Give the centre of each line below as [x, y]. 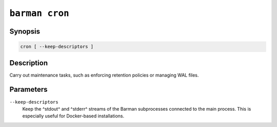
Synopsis [25, 31]
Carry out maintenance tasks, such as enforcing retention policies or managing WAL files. [104, 75]
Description [29, 63]
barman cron [39, 13]
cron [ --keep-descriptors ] [57, 47]
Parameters [28, 90]
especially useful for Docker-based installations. [73, 116]
